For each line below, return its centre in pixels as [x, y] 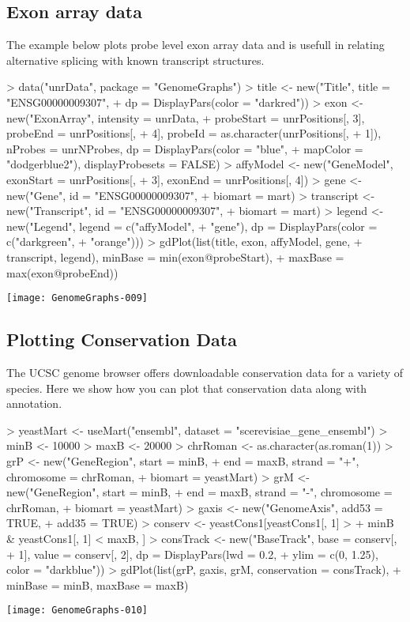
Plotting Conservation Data [122, 339]
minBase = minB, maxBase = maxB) [98, 584]
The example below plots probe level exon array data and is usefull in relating [196, 45]
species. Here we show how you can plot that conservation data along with [187, 388]
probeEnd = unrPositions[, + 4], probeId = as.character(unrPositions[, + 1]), [194, 133]
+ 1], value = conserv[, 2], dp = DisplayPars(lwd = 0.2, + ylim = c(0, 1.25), [192, 554]
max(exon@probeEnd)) [62, 272]
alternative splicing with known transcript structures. [135, 60]
